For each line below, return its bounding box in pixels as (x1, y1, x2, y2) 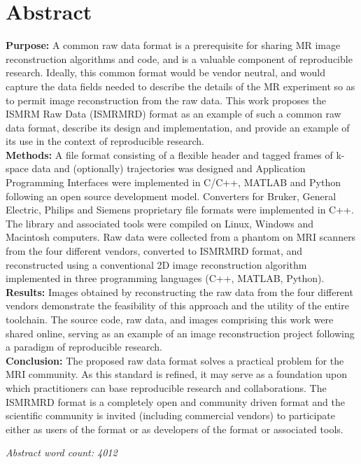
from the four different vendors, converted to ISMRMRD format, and (6, 244, 303, 258)
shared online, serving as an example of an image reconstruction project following (6, 325, 355, 340)
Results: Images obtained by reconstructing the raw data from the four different (6, 284, 353, 299)
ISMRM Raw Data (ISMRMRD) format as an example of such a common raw (6, 106, 341, 121)
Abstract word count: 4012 (6, 445, 118, 460)
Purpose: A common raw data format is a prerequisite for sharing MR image (6, 38, 341, 52)
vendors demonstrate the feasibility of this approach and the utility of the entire (6, 298, 349, 313)
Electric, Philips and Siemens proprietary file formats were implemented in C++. (6, 202, 354, 217)
